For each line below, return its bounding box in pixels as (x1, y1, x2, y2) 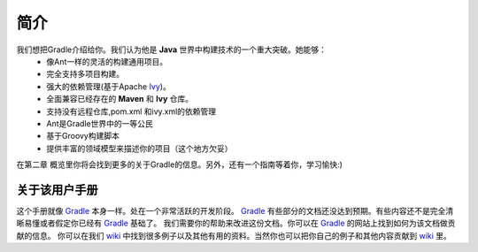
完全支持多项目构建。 (46, 69, 124, 80)
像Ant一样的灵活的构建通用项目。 (46, 56, 168, 66)
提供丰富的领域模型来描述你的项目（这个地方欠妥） (46, 142, 233, 154)
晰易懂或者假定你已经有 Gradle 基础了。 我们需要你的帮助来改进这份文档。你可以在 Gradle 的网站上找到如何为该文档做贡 (16, 218, 456, 229)
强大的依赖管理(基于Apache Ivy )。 (46, 80, 172, 92)
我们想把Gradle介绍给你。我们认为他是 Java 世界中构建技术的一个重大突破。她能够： (16, 44, 328, 55)
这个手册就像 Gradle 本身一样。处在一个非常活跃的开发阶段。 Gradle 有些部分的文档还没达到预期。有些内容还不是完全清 (16, 205, 454, 216)
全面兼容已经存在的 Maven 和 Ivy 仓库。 (46, 94, 194, 104)
